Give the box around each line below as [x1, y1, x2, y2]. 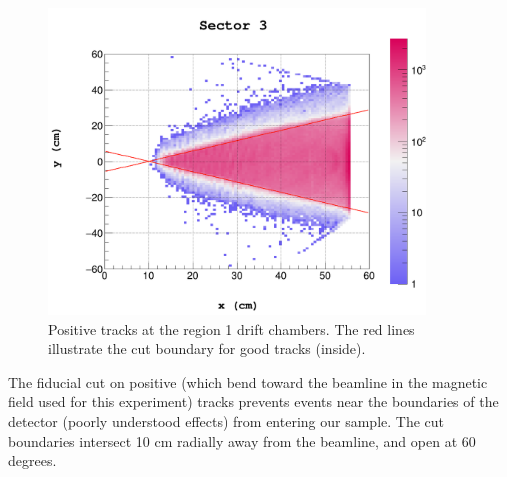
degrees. [8, 450, 57, 471]
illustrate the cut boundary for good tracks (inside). [48, 338, 366, 359]
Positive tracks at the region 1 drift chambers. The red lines [48, 318, 415, 339]
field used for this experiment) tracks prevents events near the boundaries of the [8, 391, 499, 412]
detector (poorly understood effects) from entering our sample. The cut [8, 411, 445, 432]
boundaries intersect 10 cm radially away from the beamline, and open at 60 [8, 430, 476, 451]
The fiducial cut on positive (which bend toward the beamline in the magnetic [8, 371, 488, 392]
